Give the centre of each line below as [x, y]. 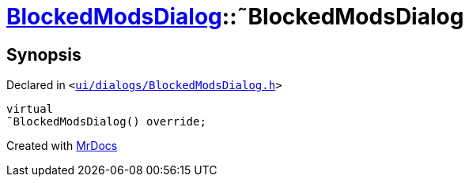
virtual [30, 109]
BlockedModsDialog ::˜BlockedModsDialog [235, 17]
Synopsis [44, 54]
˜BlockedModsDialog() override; [106, 122]
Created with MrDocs [62, 146]
